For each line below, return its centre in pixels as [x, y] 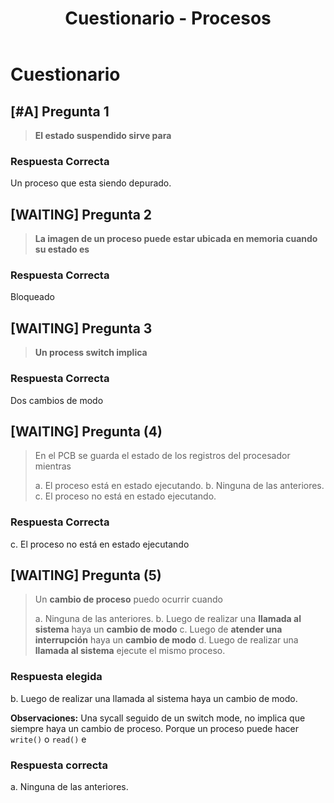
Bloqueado [32, 297]
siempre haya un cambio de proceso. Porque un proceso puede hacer [154, 728]
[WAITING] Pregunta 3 [81, 328]
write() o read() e [48, 739]
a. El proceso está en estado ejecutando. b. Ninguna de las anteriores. [179, 486]
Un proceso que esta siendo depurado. [91, 183]
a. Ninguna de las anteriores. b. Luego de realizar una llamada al [168, 619]
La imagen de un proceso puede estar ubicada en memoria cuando [176, 239]
